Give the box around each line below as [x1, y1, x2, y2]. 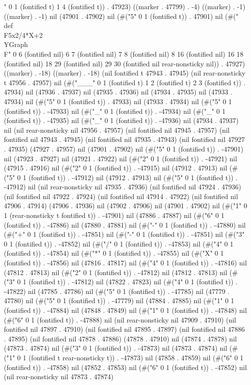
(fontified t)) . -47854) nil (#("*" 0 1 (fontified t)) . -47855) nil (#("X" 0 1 [4, 248, 224, 258]
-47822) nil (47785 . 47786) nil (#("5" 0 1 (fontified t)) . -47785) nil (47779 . [4, 286, 230, 296]
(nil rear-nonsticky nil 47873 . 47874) [4, 371, 114, 382]
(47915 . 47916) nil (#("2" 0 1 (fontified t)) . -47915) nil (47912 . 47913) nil [4, 163, 227, 173]
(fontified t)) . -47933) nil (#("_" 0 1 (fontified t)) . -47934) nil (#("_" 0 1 [4, 106, 226, 116]
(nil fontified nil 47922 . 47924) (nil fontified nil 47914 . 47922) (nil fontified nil [4, 191, 238, 201]
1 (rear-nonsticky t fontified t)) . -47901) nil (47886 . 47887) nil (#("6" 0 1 [4, 210, 225, 220]
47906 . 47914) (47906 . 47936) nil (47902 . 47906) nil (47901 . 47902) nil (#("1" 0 [4, 200, 248, 211]
